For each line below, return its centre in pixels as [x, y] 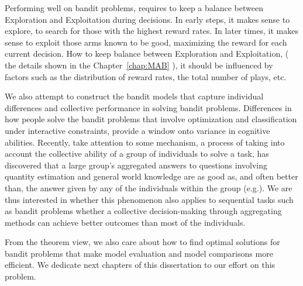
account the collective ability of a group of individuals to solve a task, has [137, 154]
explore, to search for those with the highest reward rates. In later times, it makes [151, 31]
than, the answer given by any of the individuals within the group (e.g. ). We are [149, 187]
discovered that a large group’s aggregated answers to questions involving [136, 165]
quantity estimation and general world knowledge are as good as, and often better [151, 176]
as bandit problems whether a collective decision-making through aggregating [143, 211]
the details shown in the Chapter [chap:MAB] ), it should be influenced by [139, 65]
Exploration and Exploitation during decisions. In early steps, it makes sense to [147, 19]
